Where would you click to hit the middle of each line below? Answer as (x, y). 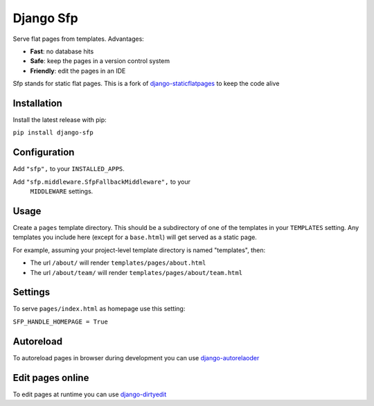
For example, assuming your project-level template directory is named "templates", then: (139, 250)
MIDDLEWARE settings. (62, 191)
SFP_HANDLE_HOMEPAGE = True (61, 321)
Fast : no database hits (62, 51)
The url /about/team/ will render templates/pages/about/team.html (136, 272)
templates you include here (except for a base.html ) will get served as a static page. (135, 237)
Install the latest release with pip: (60, 120)
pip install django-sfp (53, 133)
